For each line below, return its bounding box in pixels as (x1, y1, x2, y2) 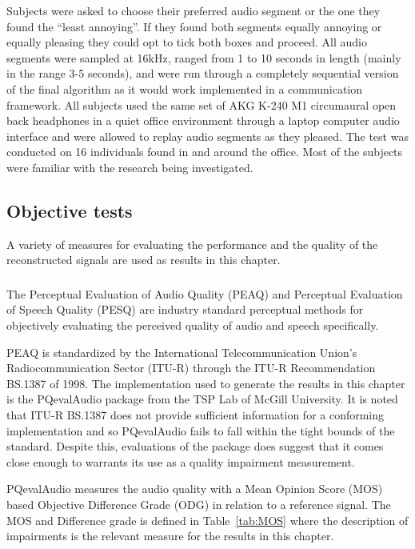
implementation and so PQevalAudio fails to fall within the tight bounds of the (6, 422, 395, 439)
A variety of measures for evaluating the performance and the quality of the (6, 235, 378, 252)
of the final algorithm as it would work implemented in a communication (6, 80, 363, 97)
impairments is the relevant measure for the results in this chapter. (6, 527, 334, 544)
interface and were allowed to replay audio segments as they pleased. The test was (6, 127, 409, 144)
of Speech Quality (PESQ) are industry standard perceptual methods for (6, 301, 364, 318)
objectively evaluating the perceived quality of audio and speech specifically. (6, 317, 379, 334)
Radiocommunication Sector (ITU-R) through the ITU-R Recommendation (6, 359, 376, 376)
